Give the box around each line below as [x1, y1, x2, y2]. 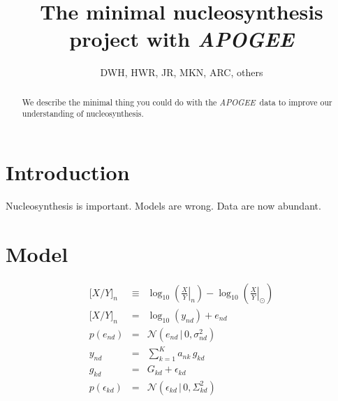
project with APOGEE [69, 24, 294, 54]
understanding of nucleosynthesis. [22, 108, 144, 119]
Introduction [6, 158, 130, 187]
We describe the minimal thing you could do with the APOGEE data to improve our [22, 96, 332, 108]
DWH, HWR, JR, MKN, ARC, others [100, 65, 263, 80]
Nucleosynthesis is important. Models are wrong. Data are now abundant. [6, 198, 321, 212]
